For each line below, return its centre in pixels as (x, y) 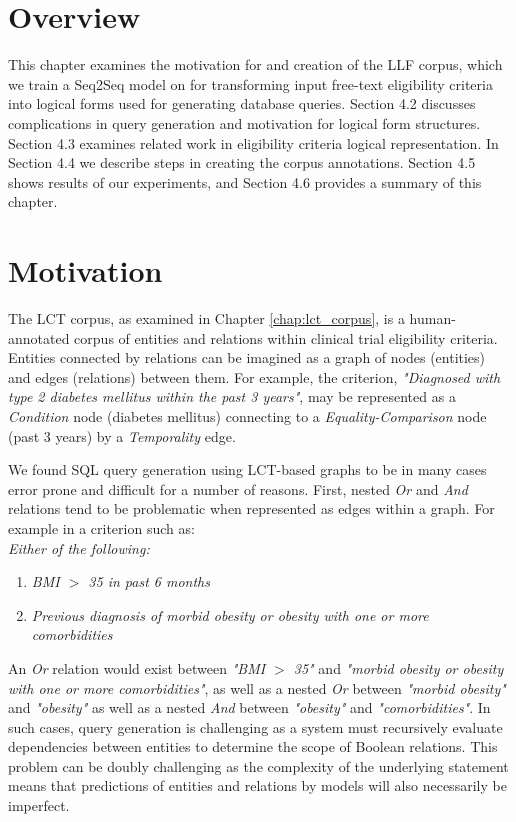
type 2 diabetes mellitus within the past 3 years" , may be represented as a (232, 396)
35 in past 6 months (149, 581)
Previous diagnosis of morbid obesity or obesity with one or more (230, 614)
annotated (39, 337)
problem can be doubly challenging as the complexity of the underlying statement (258, 765)
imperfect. (39, 805)
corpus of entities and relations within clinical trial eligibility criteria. (286, 337)
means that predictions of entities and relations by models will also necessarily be (257, 785)
